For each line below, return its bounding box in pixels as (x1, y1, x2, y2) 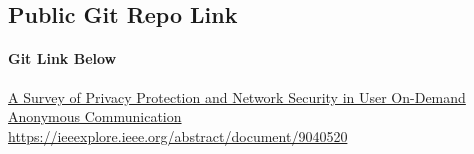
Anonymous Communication (8, 106, 182, 127)
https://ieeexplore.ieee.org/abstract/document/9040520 (8, 125, 348, 146)
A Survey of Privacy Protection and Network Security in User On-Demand (8, 86, 466, 107)
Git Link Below (8, 48, 117, 69)
